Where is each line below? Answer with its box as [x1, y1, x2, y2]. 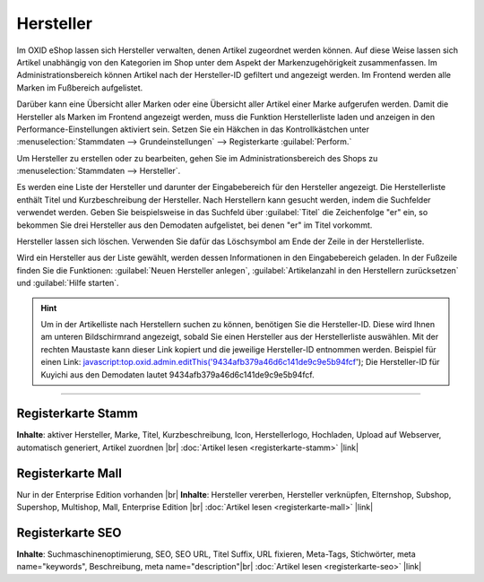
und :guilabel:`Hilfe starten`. [16, 278, 120, 289]
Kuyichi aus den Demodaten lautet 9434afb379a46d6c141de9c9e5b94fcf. [40, 369, 315, 380]
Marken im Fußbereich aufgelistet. [16, 82, 143, 93]
